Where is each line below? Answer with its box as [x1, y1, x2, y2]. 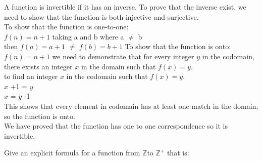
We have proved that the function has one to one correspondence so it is [4, 120, 228, 131]
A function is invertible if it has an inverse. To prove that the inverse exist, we [4, 2, 246, 12]
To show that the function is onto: [125, 41, 231, 52]
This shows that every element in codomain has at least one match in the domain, [4, 100, 258, 111]
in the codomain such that [66, 71, 148, 82]
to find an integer [4, 71, 58, 82]
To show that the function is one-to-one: [4, 21, 129, 32]
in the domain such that [81, 61, 156, 71]
